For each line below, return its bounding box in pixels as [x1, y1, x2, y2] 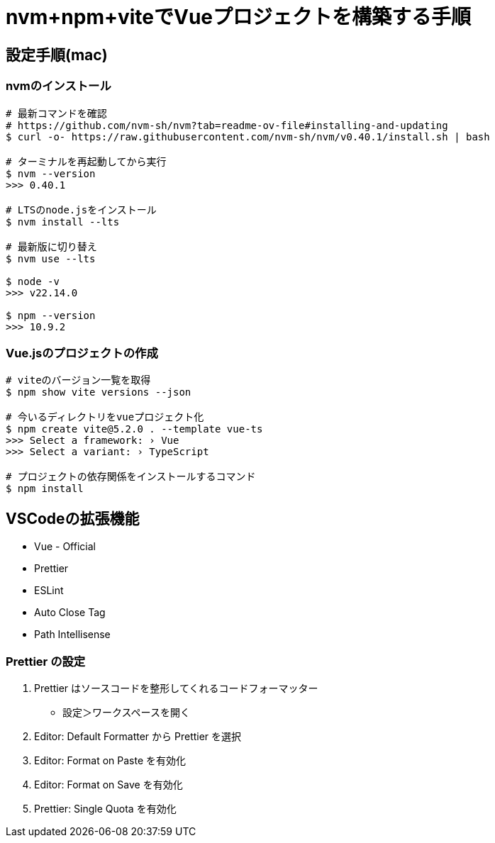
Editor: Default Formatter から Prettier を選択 [34, 730, 242, 742]
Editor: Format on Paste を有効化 [34, 754, 187, 766]
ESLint [34, 584, 64, 597]
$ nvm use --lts [6, 252, 96, 264]
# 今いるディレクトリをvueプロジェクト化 [6, 411, 204, 423]
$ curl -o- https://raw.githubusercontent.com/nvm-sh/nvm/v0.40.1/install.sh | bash [6, 130, 490, 143]
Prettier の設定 [6, 654, 86, 669]
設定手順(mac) [6, 45, 108, 64]
